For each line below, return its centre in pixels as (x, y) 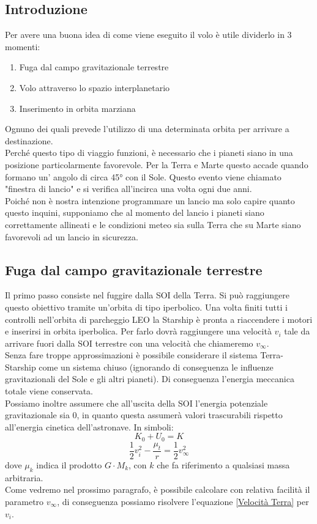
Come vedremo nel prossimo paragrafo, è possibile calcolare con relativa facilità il (158, 489)
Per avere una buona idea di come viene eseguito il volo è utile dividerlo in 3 (148, 35)
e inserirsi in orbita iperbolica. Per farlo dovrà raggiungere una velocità (138, 331)
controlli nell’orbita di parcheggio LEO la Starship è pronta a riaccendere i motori (159, 319)
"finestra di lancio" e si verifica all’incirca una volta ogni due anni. (129, 189)
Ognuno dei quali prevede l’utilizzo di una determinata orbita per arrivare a (147, 129)
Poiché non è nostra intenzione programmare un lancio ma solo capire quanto (150, 200)
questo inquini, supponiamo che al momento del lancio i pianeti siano (135, 212)
